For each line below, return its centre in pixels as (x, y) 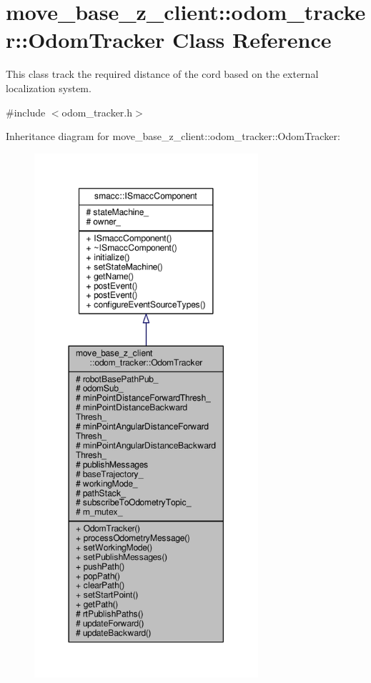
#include (26, 112)
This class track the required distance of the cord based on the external (162, 74)
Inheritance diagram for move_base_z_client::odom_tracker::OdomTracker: (173, 136)
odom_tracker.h (97, 112)
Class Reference (252, 40)
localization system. (49, 88)
